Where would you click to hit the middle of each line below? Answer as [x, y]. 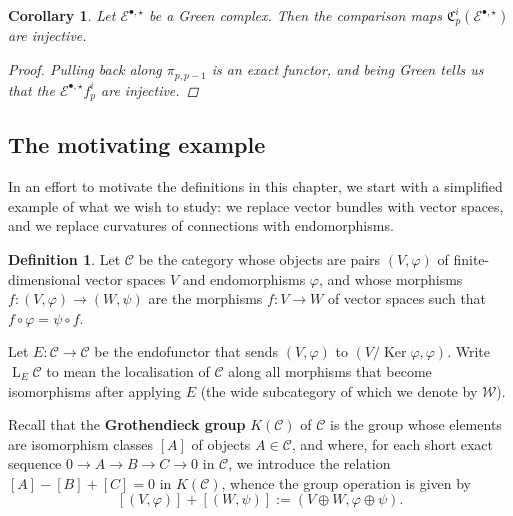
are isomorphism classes [81, 443]
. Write [468, 351]
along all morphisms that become [330, 370]
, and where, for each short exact [392, 443]
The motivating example [137, 144]
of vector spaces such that [407, 298]
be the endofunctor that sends [186, 351]
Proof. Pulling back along [85, 69]
